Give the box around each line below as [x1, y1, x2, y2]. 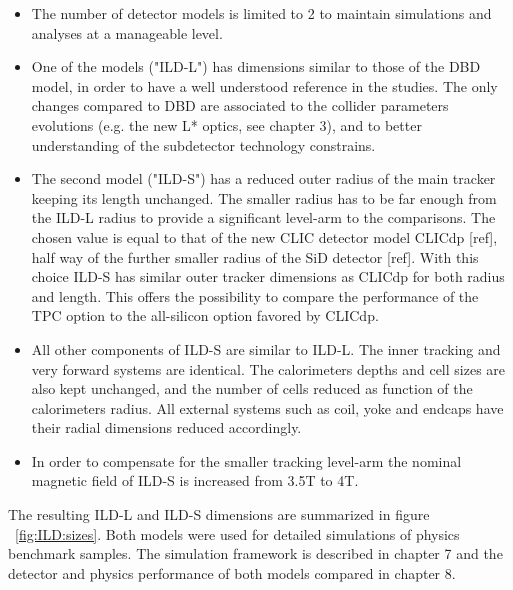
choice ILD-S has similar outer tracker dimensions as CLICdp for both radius [31, 266, 505, 287]
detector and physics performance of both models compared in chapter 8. [8, 562, 456, 583]
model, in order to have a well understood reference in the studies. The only [31, 75, 498, 96]
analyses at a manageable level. [31, 22, 223, 43]
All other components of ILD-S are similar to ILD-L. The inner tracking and [31, 338, 501, 359]
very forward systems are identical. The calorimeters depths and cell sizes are [31, 358, 506, 379]
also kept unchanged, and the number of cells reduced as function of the [31, 378, 473, 399]
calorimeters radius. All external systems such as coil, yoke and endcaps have [31, 397, 504, 418]
